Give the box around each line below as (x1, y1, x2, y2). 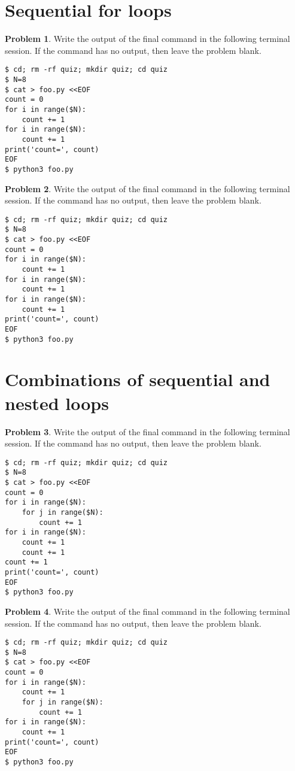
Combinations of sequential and (5, 367, 270, 391)
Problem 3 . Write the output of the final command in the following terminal (5, 425, 290, 438)
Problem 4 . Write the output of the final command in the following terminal (5, 605, 290, 617)
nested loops (5, 390, 109, 415)
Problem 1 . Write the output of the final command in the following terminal (5, 32, 290, 45)
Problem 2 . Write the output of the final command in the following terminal (5, 182, 290, 195)
